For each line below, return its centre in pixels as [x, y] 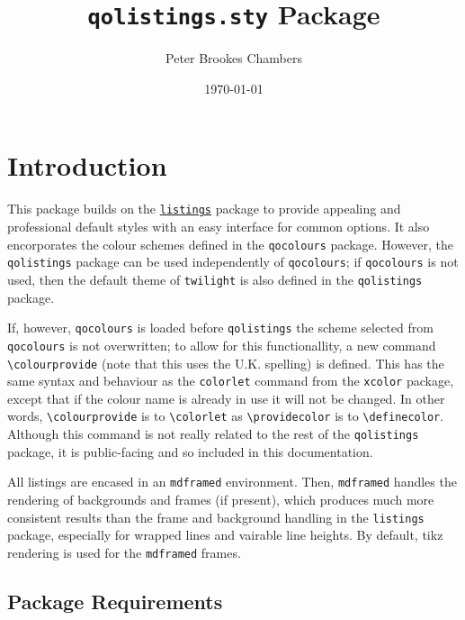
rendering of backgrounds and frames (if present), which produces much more [221, 499]
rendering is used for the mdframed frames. [124, 552]
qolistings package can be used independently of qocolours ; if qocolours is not [233, 262]
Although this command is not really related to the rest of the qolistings [213, 434]
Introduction [87, 165]
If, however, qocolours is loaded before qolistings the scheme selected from [220, 328]
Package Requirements [115, 601]
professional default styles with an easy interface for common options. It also [219, 227]
